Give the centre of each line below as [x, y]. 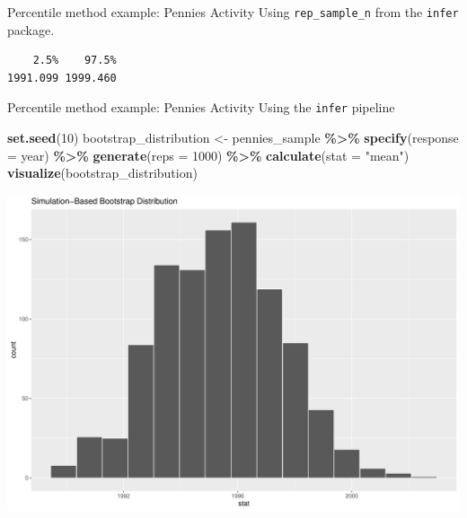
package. [31, 29]
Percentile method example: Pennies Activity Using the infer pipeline [201, 107]
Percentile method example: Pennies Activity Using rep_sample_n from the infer [233, 12]
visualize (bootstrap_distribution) [102, 173]
